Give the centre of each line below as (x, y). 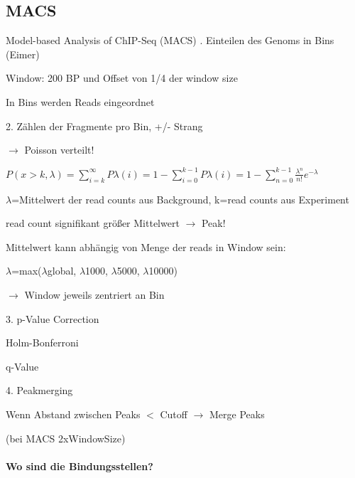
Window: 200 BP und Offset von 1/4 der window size (122, 78)
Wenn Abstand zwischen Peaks (73, 414)
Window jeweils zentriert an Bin (94, 294)
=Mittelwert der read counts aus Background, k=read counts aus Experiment (180, 199)
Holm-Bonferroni (42, 342)
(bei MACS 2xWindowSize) (66, 438)
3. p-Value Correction (53, 318)
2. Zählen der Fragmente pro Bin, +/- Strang (104, 126)
